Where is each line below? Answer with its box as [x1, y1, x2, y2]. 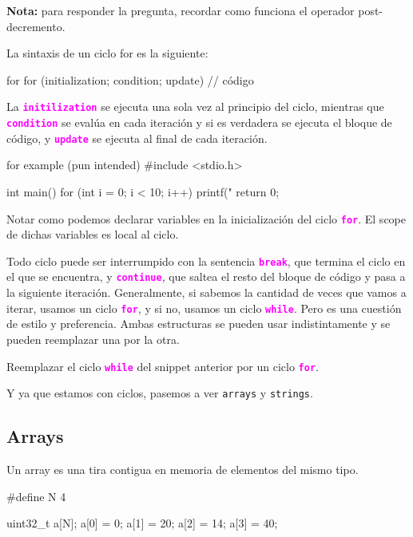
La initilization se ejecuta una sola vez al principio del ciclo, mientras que [6, 98, 384, 115]
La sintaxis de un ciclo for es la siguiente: [6, 45, 208, 61]
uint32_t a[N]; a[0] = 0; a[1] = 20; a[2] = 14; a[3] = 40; [6, 515, 278, 531]
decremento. [6, 18, 66, 34]
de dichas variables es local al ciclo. [6, 226, 179, 243]
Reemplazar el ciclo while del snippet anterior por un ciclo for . [6, 357, 319, 374]
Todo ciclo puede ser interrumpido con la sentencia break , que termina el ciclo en [6, 252, 406, 269]
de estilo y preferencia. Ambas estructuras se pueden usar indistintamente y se [6, 315, 391, 332]
